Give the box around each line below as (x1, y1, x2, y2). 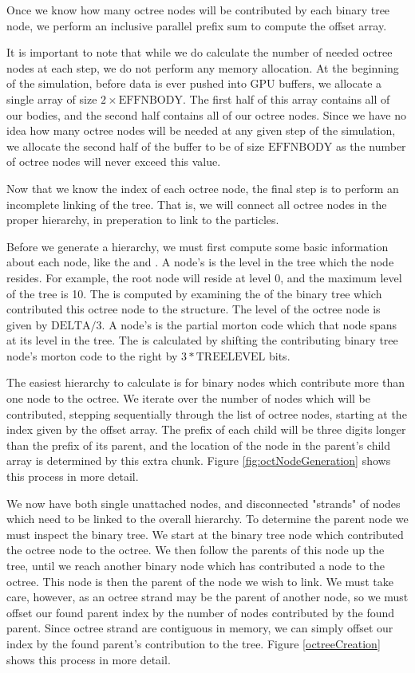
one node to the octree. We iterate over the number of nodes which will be (6, 390, 370, 407)
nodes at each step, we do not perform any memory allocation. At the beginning (6, 59, 399, 76)
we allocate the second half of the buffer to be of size (6, 137, 265, 154)
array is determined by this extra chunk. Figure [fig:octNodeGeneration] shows (6, 452, 391, 469)
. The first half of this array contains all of (182, 90, 390, 107)
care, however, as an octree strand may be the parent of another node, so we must (6, 588, 409, 605)
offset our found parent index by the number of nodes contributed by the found (6, 604, 395, 620)
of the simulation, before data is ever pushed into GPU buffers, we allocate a (6, 75, 382, 92)
